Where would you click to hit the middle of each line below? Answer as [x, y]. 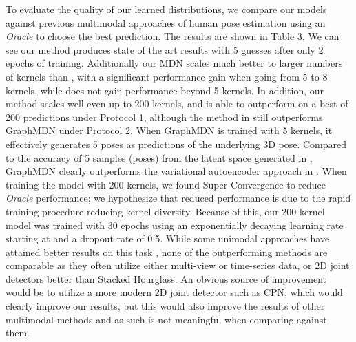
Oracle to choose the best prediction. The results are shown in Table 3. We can [172, 36]
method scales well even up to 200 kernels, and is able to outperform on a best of [177, 104]
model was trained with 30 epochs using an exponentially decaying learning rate [175, 225]
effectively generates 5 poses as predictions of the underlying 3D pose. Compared [176, 143]
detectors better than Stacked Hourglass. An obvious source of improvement [166, 278]
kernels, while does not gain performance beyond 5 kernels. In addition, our [165, 90]
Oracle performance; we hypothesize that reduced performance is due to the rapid [178, 198]
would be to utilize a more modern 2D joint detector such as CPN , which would [174, 292]
